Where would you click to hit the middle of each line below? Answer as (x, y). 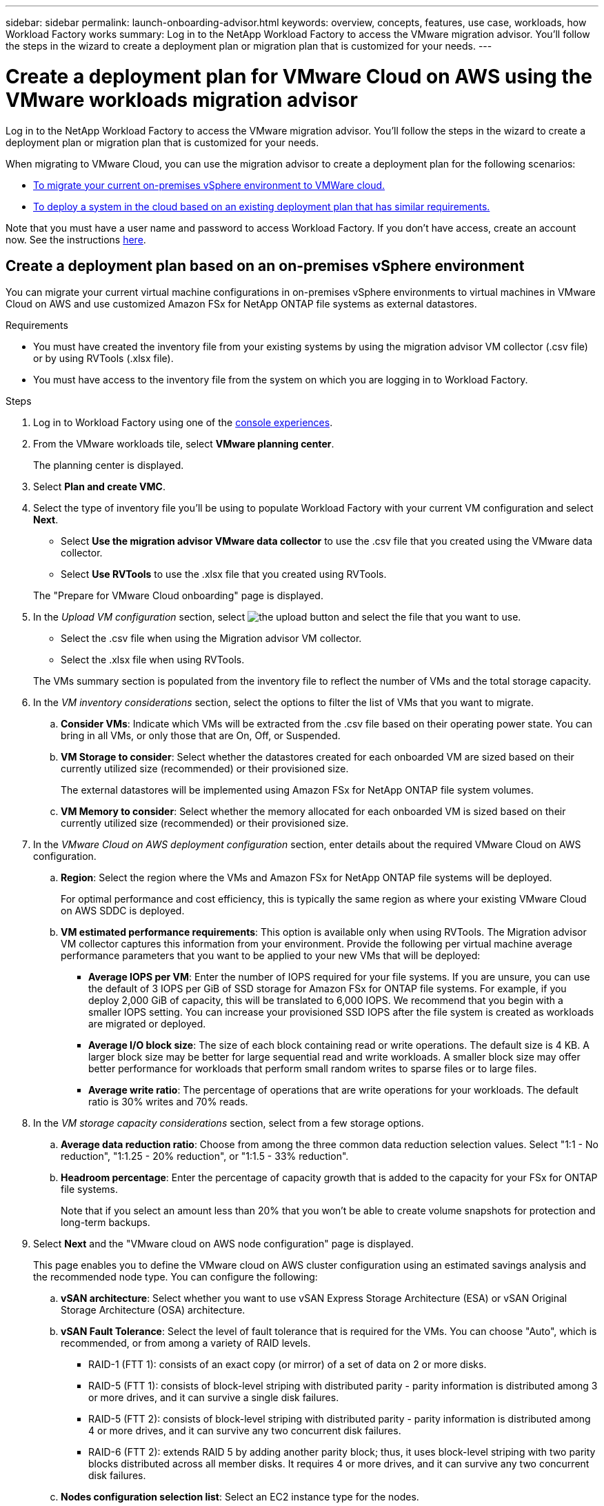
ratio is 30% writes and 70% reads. (168, 1102)
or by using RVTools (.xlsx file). (103, 359)
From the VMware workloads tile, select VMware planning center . (184, 444)
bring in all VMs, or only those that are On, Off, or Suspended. (201, 736)
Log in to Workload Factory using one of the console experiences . (183, 423)
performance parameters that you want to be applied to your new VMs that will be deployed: (271, 956)
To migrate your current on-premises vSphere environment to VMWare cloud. (209, 185)
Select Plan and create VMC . (99, 487)
